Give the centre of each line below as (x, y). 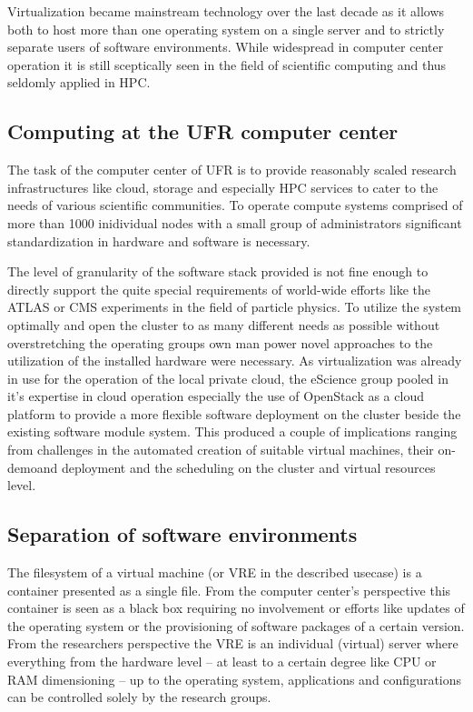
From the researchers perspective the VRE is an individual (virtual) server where (233, 643)
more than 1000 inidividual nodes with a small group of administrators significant (235, 222)
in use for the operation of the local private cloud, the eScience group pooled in (228, 378)
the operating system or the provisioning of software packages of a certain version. (236, 625)
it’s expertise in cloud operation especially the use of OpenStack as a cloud (216, 396)
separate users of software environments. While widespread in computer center (226, 47)
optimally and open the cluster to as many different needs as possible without (224, 324)
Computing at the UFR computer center (203, 131)
